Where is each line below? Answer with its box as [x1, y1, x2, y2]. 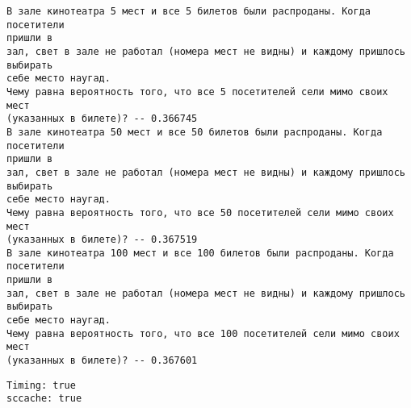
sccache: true [6, 393, 82, 405]
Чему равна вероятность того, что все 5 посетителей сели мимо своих [6, 85, 388, 98]
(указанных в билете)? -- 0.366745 [6, 113, 198, 125]
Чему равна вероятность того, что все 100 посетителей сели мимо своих [6, 327, 400, 339]
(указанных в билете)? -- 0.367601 [6, 355, 198, 367]
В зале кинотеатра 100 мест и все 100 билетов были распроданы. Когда [6, 247, 394, 259]
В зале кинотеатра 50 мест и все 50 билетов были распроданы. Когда [6, 126, 383, 138]
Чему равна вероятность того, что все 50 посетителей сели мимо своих [6, 206, 394, 219]
